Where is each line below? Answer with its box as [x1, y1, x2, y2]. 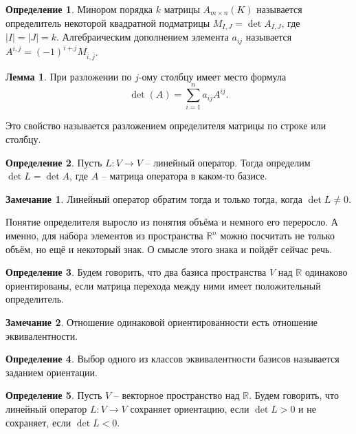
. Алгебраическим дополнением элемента [56, 30, 229, 44]
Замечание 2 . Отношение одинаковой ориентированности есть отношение [5, 315, 318, 329]
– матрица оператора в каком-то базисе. [101, 169, 267, 183]
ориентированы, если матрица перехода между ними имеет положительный [5, 278, 321, 292]
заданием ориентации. [5, 365, 98, 379]
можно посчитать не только [220, 228, 335, 243]
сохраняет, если [5, 415, 71, 429]
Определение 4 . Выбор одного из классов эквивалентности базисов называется [5, 351, 340, 366]
